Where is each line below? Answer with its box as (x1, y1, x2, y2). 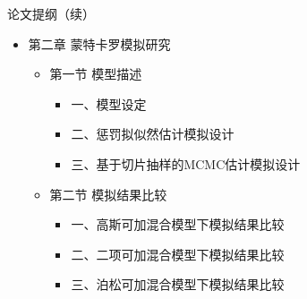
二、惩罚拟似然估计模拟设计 (71, 124, 235, 143)
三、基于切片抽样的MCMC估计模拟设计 (71, 154, 301, 173)
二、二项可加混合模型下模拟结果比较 (71, 244, 285, 263)
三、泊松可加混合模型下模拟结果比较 (71, 275, 285, 294)
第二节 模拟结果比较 (49, 184, 167, 203)
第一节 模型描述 (49, 64, 142, 83)
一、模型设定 (71, 94, 147, 113)
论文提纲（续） (7, 4, 95, 22)
